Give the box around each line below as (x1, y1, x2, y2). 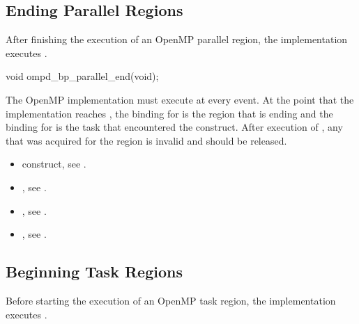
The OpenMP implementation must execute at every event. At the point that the (6, 92, 354, 106)
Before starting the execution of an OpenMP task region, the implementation (6, 293, 336, 307)
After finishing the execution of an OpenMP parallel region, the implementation (6, 32, 348, 47)
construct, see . (22, 156, 86, 171)
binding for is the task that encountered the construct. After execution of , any (6, 120, 343, 134)
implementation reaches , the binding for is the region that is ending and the (6, 106, 333, 120)
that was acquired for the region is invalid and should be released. (6, 133, 287, 147)
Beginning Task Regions (6, 261, 183, 282)
